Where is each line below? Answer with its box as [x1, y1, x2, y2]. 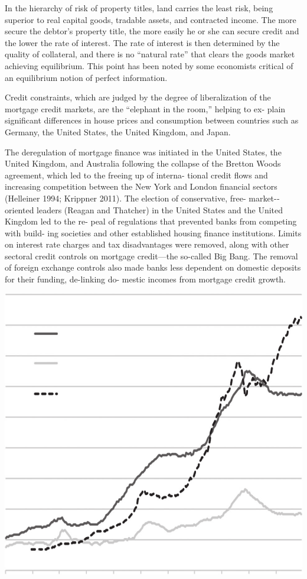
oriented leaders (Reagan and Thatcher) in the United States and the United [5, 203, 283, 216]
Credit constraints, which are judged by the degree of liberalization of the [5, 91, 271, 103]
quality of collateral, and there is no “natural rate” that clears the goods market [5, 48, 295, 60]
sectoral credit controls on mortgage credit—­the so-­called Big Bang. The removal [5, 249, 298, 262]
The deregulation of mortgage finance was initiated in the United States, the [5, 145, 282, 158]
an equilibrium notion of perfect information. [5, 71, 168, 83]
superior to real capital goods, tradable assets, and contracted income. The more [5, 13, 296, 25]
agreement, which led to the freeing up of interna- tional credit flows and [5, 168, 268, 181]
